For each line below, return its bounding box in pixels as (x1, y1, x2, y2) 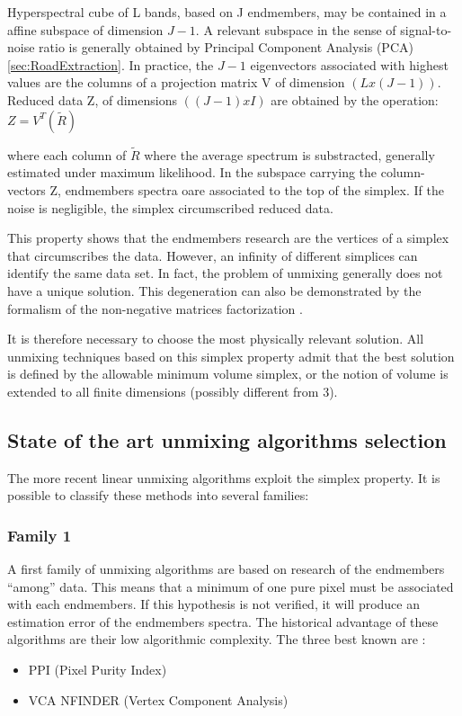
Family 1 (7, 524, 72, 546)
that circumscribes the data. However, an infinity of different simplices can (7, 246, 418, 264)
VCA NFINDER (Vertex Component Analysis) (28, 690, 289, 709)
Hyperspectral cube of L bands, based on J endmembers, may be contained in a (7, 3, 447, 21)
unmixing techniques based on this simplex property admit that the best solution (7, 346, 455, 365)
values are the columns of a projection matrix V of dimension (7, 73, 345, 92)
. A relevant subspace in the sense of (195, 20, 396, 39)
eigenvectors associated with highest (250, 55, 449, 74)
